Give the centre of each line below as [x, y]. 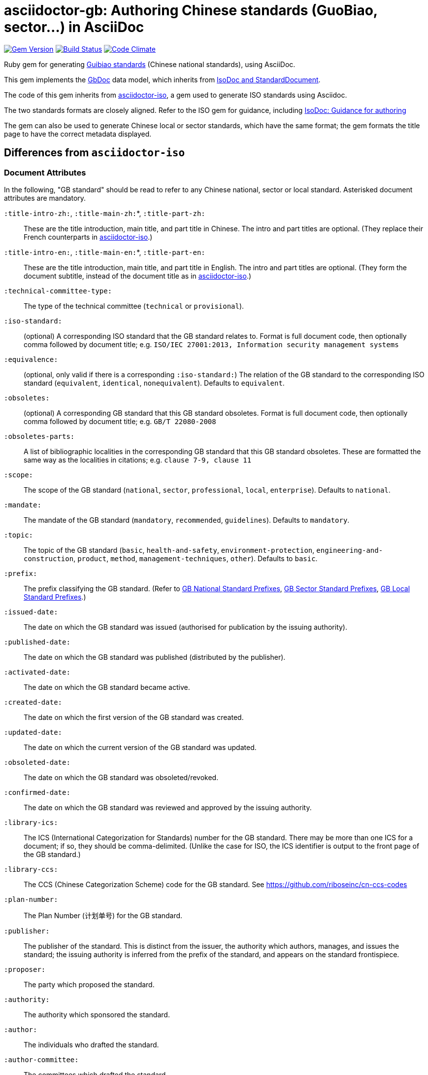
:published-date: [37, 642]
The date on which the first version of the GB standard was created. [134, 717]
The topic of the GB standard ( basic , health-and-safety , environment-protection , [169, 550]
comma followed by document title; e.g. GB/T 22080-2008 [120, 421]
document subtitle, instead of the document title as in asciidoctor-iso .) [138, 276]
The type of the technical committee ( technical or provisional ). [134, 306]
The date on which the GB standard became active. [107, 687]
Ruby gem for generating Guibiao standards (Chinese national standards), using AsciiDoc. [150, 64]
